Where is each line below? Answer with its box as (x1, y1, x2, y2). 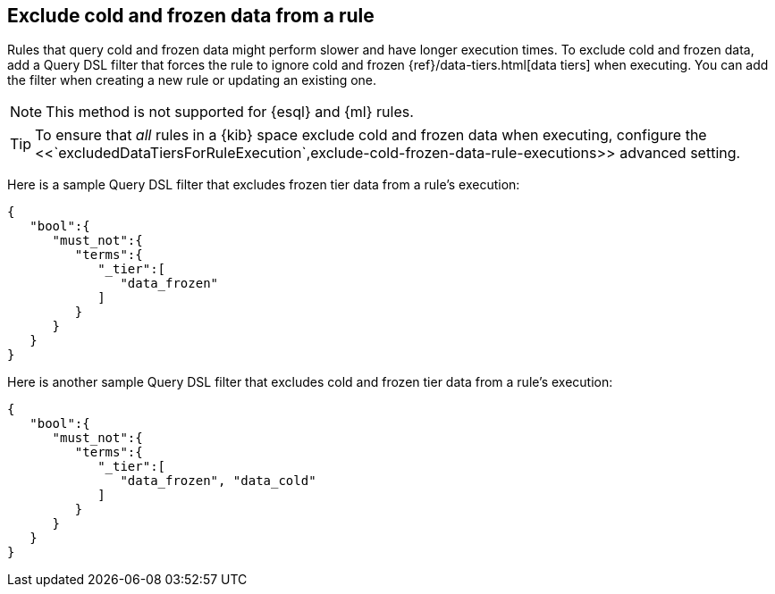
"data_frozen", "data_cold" (120, 473, 316, 489)
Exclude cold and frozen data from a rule (7, 4, 375, 27)
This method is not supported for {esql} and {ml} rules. (46, 103, 414, 121)
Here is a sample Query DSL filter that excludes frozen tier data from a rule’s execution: (7, 177, 520, 193)
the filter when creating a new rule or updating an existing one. (7, 72, 377, 88)
